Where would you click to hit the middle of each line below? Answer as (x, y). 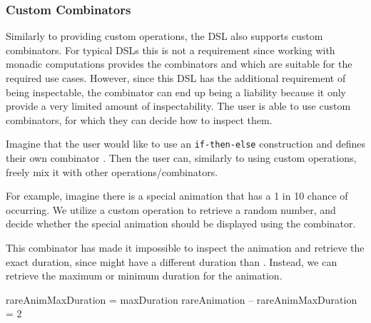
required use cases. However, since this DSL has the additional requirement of (176, 78)
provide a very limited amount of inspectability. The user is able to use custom (178, 106)
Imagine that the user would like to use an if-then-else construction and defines (185, 144)
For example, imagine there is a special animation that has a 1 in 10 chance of (177, 196)
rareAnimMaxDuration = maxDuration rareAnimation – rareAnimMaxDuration (182, 299)
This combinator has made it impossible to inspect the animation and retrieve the (185, 247)
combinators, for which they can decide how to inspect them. (139, 119)
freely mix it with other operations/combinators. (112, 171)
